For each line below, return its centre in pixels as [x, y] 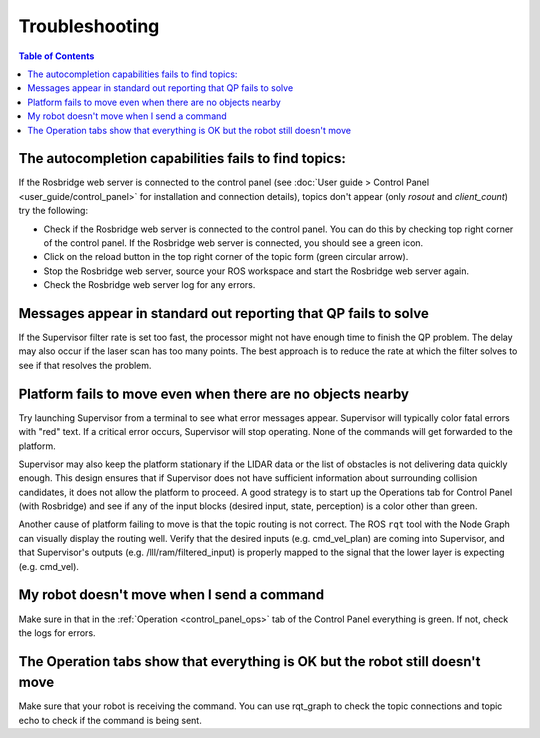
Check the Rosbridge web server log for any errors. [149, 285]
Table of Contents [56, 56]
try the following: [53, 211]
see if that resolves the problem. [85, 365]
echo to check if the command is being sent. [110, 720]
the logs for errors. [57, 632]
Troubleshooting [89, 26]
